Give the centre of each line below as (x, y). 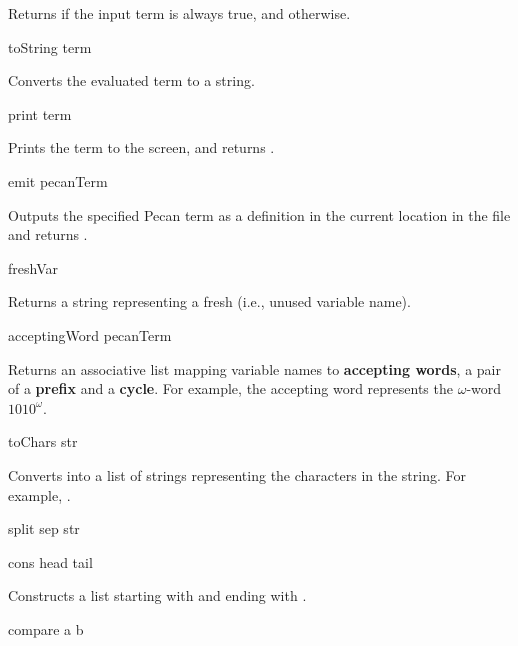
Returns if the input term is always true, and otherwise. (179, 13)
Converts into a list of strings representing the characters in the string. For (237, 474)
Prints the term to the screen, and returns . (141, 147)
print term (40, 113)
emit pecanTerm (58, 180)
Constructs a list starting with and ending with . (157, 595)
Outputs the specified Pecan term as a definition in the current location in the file (259, 214)
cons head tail (50, 561)
